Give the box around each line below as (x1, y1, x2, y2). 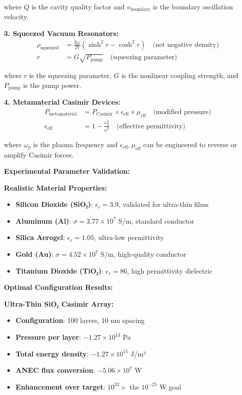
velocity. (4, 11, 29, 22)
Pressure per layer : (15, 332, 81, 342)
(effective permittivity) (117, 122, 185, 130)
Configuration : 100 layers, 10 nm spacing (15, 315, 145, 325)
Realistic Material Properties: (4, 182, 107, 193)
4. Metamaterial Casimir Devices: (4, 97, 121, 107)
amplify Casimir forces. (4, 149, 74, 159)
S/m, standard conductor (118, 215, 194, 226)
